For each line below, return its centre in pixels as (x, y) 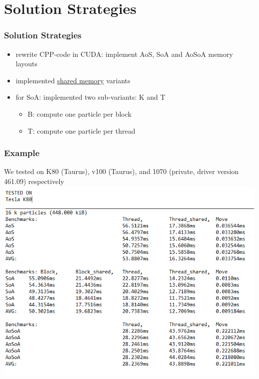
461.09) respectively (34, 181)
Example (22, 153)
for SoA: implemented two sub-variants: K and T (90, 97)
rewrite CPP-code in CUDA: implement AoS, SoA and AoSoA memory (124, 54)
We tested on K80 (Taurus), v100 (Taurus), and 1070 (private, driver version (122, 171)
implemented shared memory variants (73, 80)
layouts (27, 64)
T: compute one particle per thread (81, 130)
